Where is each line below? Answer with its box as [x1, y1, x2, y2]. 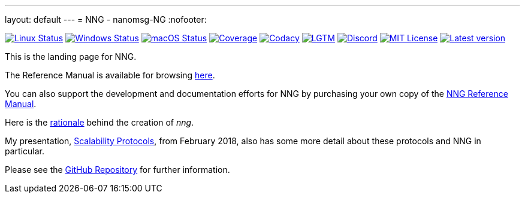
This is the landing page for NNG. [5, 51, 137, 62]
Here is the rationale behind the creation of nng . [5, 117, 194, 127]
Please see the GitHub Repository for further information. [5, 165, 230, 175]
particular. [5, 146, 44, 156]
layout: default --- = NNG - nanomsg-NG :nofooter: [5, 14, 207, 25]
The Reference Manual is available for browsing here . [5, 70, 215, 80]
